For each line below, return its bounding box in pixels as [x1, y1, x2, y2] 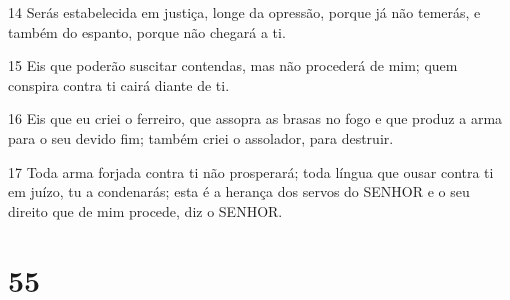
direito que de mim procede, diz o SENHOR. [8, 200, 283, 221]
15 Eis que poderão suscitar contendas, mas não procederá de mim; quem [8, 55, 458, 76]
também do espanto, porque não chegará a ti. [8, 21, 286, 42]
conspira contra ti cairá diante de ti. [8, 74, 230, 95]
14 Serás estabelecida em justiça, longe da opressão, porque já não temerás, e [8, 2, 481, 22]
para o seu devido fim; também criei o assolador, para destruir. [8, 127, 394, 148]
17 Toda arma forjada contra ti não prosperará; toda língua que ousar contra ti [8, 161, 494, 182]
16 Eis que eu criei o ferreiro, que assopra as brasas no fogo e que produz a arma [8, 108, 503, 129]
